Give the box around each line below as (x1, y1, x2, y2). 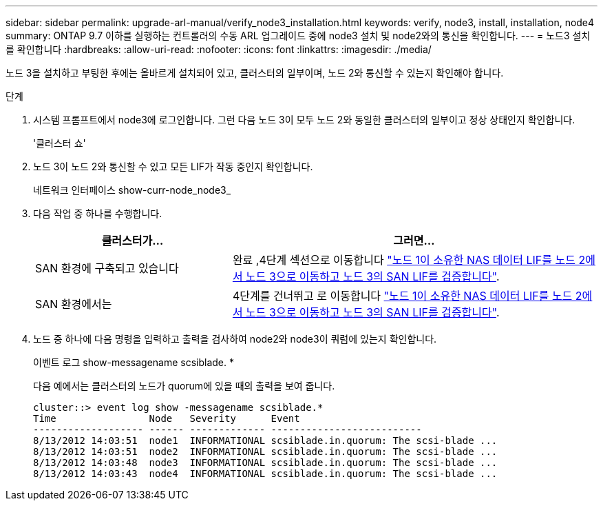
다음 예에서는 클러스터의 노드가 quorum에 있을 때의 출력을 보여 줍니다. (33, 380, 335, 392)
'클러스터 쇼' (33, 137, 86, 149)
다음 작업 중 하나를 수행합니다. (33, 208, 162, 219)
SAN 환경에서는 (35, 297, 112, 311)
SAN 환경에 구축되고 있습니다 (35, 261, 179, 275)
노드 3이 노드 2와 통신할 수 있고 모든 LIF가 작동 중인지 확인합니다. (33, 161, 313, 172)
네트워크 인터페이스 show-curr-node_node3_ (33, 184, 231, 196)
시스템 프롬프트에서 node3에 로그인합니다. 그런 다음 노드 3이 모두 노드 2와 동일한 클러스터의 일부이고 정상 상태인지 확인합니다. (33, 114, 575, 125)
